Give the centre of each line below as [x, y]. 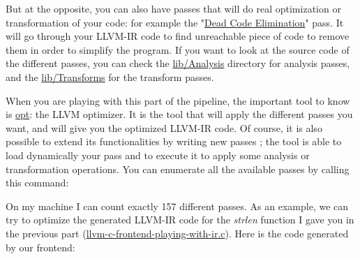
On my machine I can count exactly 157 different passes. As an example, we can [177, 206]
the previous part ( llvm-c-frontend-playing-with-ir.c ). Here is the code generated [177, 233]
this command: [37, 183]
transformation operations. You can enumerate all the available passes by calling [178, 169]
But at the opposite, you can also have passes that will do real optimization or [173, 8]
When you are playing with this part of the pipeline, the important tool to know [178, 100]
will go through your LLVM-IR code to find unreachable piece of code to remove [178, 36]
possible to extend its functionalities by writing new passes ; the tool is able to [174, 141]
